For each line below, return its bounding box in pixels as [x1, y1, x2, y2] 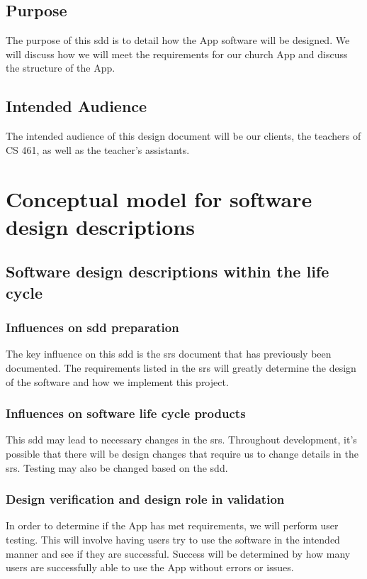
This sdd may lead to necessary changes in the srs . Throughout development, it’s [6, 432, 357, 447]
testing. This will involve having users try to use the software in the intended [6, 531, 340, 546]
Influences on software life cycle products [6, 404, 246, 422]
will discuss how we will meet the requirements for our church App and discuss [6, 46, 348, 61]
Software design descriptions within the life [6, 260, 329, 282]
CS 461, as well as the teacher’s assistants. [6, 142, 190, 157]
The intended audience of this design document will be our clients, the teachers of [6, 128, 361, 143]
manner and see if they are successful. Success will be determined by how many [6, 546, 351, 561]
